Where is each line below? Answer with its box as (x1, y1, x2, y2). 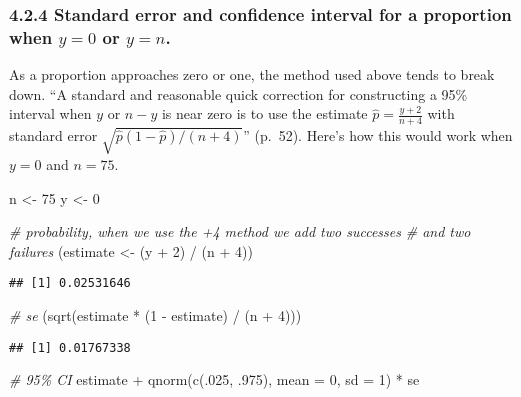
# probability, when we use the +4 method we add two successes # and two (9, 221, 471, 242)
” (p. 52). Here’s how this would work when (243, 125, 513, 146)
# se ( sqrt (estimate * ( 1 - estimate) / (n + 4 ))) (9, 304, 302, 325)
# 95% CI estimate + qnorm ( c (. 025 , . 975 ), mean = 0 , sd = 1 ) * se (9, 369, 420, 390)
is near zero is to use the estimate (161, 103, 368, 124)
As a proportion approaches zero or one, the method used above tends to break (9, 64, 495, 85)
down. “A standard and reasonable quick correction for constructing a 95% (9, 83, 468, 104)
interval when (9, 103, 92, 124)
